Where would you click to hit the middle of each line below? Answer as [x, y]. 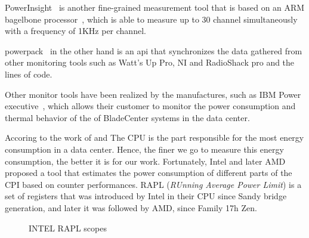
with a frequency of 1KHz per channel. [75, 31]
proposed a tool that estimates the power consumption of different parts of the [149, 173]
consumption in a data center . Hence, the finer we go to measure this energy [144, 149]
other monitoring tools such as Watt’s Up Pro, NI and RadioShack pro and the [150, 62]
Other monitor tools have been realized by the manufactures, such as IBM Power [153, 94]
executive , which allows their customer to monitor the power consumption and [150, 106]
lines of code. [29, 74]
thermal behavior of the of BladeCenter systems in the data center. [127, 117]
